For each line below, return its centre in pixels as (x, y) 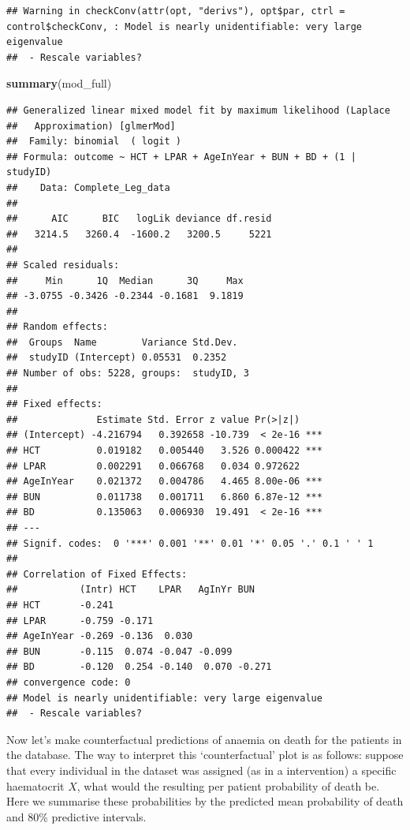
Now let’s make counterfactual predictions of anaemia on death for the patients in (204, 739)
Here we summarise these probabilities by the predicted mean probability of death (205, 801)
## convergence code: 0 (69, 682)
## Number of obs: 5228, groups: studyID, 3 (128, 374)
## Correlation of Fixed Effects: (97, 574)
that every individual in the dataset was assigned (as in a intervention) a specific (201, 770)
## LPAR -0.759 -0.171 (80, 621)
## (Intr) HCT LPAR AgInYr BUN (130, 590)
